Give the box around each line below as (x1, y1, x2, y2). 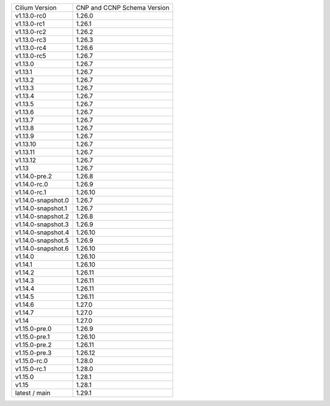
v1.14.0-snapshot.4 (15, 228, 70, 237)
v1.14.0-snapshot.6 (15, 245, 69, 253)
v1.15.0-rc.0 (15, 356, 48, 365)
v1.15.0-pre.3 (15, 349, 52, 357)
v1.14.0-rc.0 (15, 180, 48, 188)
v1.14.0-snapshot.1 (15, 204, 67, 212)
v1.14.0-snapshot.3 (15, 220, 69, 229)
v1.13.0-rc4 (15, 43, 47, 52)
